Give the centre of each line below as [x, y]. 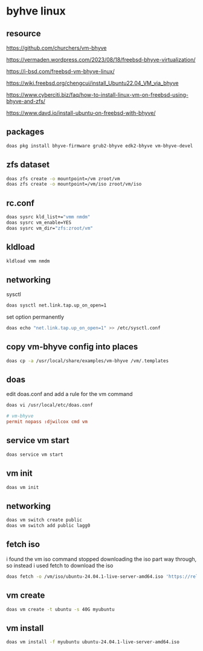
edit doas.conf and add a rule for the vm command [69, 394]
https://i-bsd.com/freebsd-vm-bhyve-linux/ [60, 71]
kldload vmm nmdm [28, 261]
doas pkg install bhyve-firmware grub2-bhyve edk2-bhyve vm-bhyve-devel [100, 146]
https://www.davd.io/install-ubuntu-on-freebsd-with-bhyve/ [81, 113]
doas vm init [23, 487]
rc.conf [21, 203]
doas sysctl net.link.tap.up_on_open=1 [56, 306]
